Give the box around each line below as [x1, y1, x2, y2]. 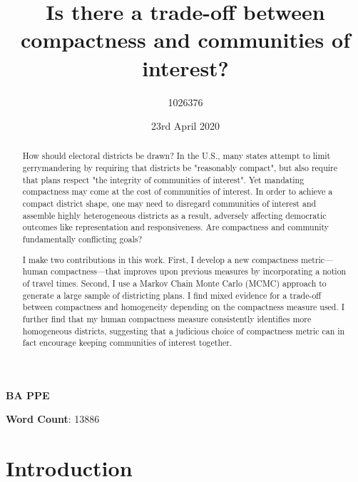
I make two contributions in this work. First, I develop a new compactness [22, 253, 299, 265]
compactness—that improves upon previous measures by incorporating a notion [51, 265, 347, 277]
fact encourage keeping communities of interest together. [22, 337, 232, 349]
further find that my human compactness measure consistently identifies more [22, 312, 312, 324]
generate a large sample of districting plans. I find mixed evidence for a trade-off [22, 289, 322, 301]
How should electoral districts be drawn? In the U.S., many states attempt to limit [22, 150, 331, 162]
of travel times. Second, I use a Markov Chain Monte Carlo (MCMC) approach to [22, 277, 327, 289]
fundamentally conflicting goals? [22, 233, 143, 245]
